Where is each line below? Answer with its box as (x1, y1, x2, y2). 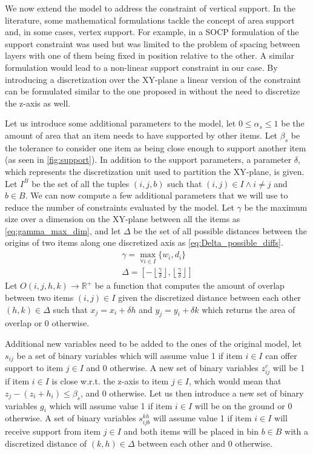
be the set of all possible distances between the (133, 224, 307, 237)
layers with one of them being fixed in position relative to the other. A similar (5, 49, 294, 62)
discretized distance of (5, 437, 87, 450)
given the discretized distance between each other (118, 291, 301, 303)
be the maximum (244, 200, 308, 213)
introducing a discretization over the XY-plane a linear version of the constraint (5, 73, 301, 85)
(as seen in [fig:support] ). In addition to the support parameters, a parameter (5, 153, 292, 166)
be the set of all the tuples (31, 177, 130, 189)
